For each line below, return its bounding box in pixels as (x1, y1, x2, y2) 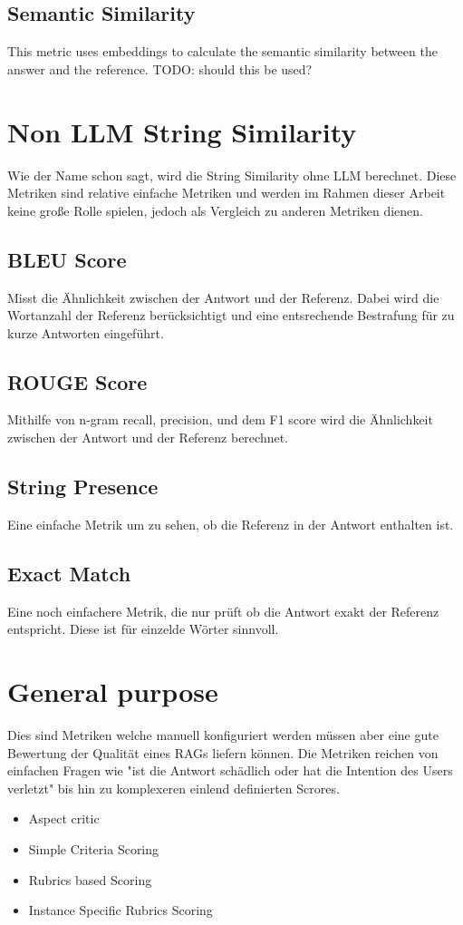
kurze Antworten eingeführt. (7, 323, 164, 342)
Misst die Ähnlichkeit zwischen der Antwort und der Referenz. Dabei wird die (7, 287, 439, 307)
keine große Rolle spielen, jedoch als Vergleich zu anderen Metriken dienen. (7, 200, 423, 219)
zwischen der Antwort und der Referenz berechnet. (7, 428, 289, 447)
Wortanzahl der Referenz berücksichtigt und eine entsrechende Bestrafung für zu (7, 306, 455, 325)
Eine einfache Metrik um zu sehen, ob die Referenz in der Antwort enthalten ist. (7, 514, 454, 533)
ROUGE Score (7, 367, 148, 395)
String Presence (7, 472, 159, 501)
